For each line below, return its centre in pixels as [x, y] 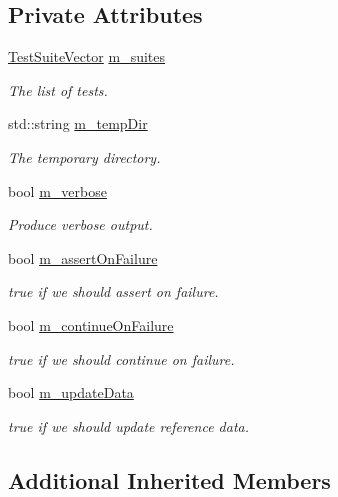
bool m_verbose [57, 190]
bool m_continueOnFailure [91, 324]
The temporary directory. [84, 156]
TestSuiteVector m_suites [87, 56]
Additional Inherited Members [169, 479]
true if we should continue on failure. [121, 358]
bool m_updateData [71, 392]
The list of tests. [58, 89]
